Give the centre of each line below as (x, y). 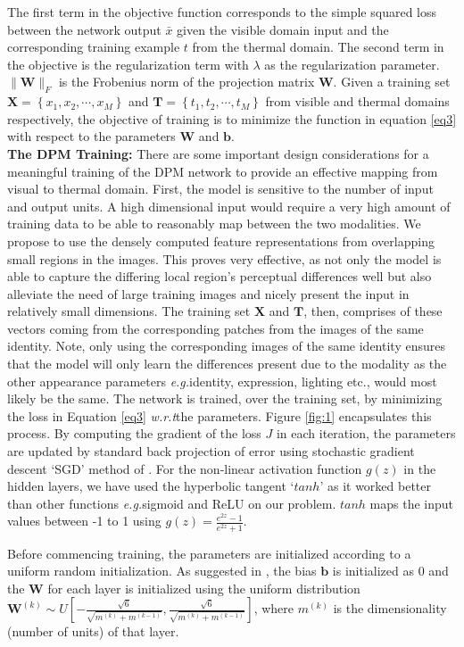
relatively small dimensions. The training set (129, 311)
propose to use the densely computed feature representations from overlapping (221, 241)
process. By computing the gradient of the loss (134, 433)
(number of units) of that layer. (93, 631)
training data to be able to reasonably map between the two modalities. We (214, 224)
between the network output (84, 29)
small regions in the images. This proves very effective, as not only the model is (224, 258)
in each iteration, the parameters (366, 433)
